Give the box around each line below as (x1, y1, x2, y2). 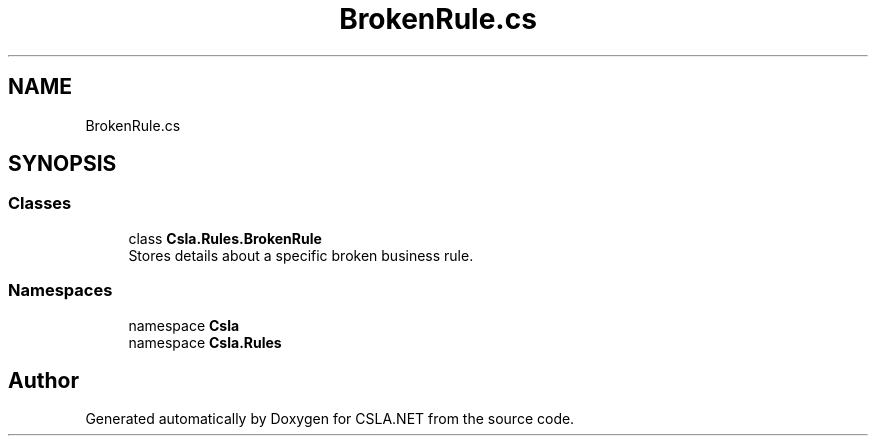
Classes (8, 193, 72, 214)
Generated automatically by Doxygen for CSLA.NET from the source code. (85, 410, 575, 428)
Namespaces (8, 280, 113, 301)
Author (8, 367, 79, 393)
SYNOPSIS (8, 151, 117, 177)
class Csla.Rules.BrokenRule (128, 229, 322, 247)
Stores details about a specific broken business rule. (128, 246, 474, 264)
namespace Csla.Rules (128, 333, 282, 351)
